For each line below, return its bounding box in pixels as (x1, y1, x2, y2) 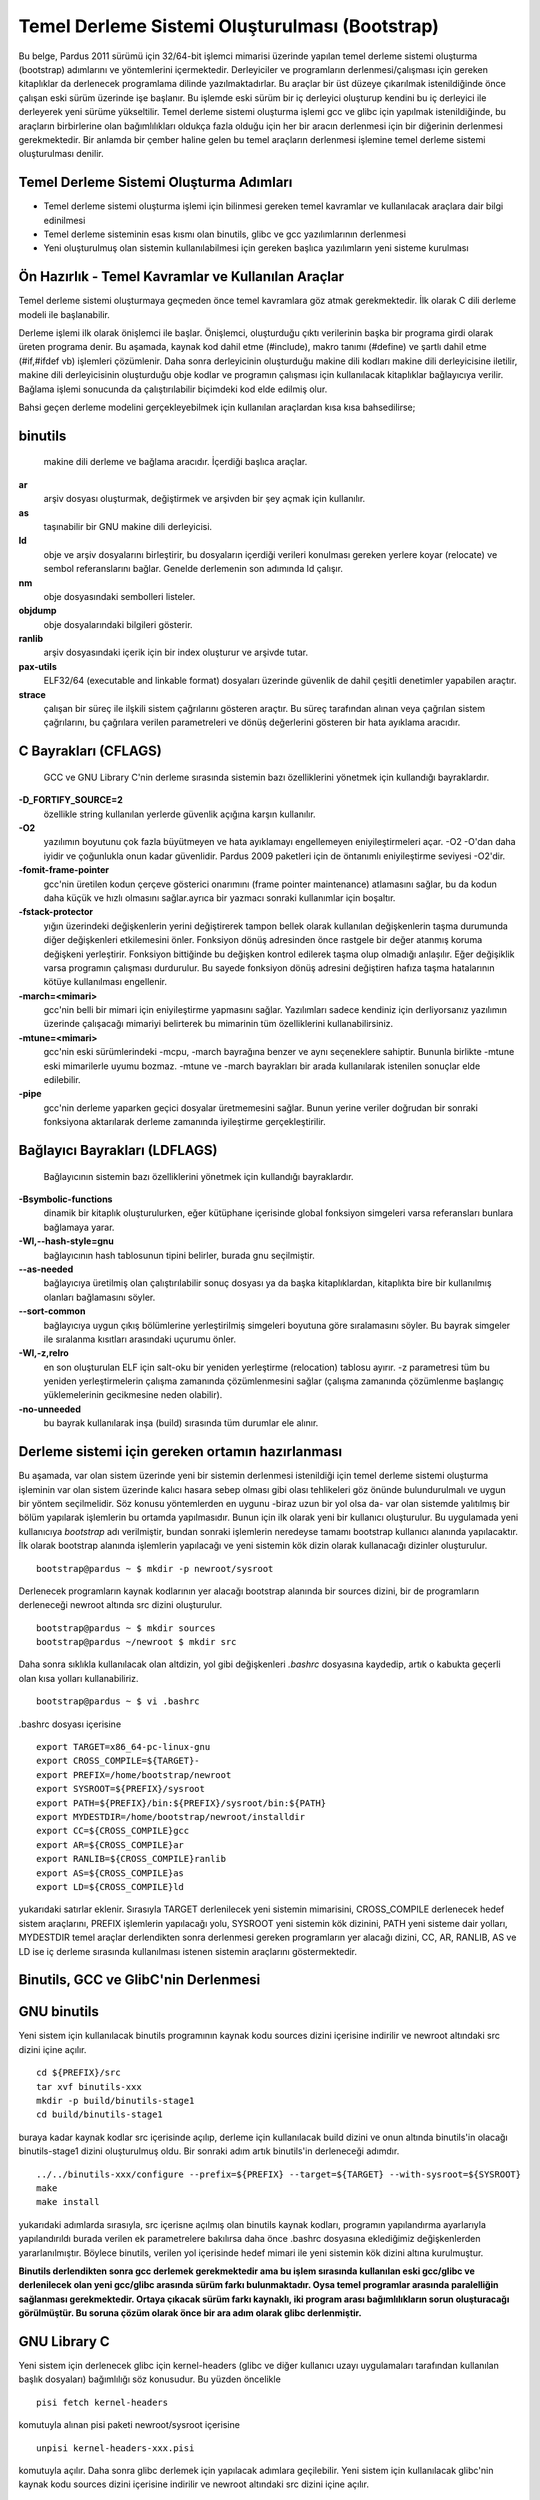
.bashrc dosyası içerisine (18, 1718, 122, 1730)
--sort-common (18, 1305, 86, 1317)
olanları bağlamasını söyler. (43, 1291, 156, 1303)
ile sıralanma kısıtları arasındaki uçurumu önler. (43, 1333, 237, 1345)
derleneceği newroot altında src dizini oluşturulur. (18, 1599, 223, 1611)
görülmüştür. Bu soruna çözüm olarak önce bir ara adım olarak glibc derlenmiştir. (18, 2307, 362, 2319)
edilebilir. (43, 1074, 81, 1086)
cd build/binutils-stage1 (36, 2109, 164, 2120)
